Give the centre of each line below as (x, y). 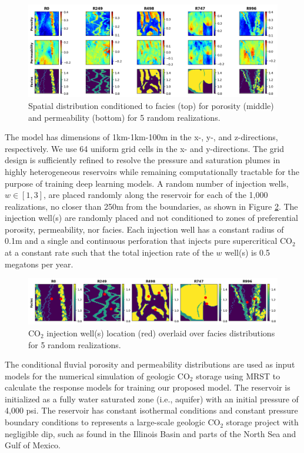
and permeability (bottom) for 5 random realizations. (124, 117)
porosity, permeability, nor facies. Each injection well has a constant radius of (144, 229)
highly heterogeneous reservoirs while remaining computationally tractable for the (152, 171)
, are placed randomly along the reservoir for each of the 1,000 (156, 195)
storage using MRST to (238, 376)
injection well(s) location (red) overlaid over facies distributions (161, 333)
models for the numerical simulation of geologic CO (97, 376)
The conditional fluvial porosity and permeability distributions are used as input (150, 364)
